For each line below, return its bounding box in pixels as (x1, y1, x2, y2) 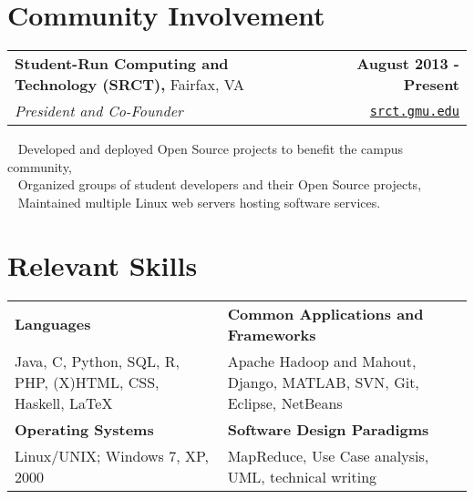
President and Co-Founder (15, 100, 183, 122)
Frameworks (227, 323, 316, 345)
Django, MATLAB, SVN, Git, (227, 371, 419, 392)
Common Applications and (227, 302, 424, 324)
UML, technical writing (227, 465, 377, 487)
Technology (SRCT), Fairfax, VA (15, 74, 244, 96)
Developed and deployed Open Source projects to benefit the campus (17, 139, 404, 158)
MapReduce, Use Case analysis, (227, 444, 429, 466)
